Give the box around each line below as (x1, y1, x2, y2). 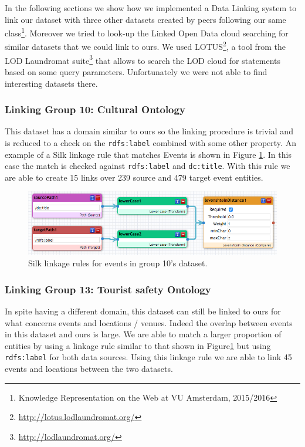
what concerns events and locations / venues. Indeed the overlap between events (5, 316, 293, 329)
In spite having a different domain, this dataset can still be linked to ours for (5, 305, 281, 317)
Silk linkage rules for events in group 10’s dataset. (28, 257, 208, 269)
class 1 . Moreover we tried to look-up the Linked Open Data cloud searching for (5, 25, 289, 39)
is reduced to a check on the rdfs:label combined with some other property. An (5, 136, 296, 148)
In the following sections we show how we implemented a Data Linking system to (5, 2, 297, 13)
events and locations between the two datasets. (5, 363, 173, 375)
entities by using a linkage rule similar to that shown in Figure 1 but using (5, 339, 271, 351)
